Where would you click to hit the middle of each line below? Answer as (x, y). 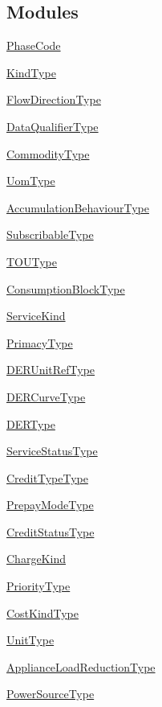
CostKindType (43, 612)
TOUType (32, 261)
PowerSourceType (51, 694)
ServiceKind (36, 316)
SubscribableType (50, 234)
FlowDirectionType (54, 99)
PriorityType (38, 586)
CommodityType (48, 153)
